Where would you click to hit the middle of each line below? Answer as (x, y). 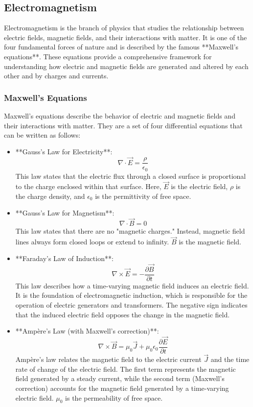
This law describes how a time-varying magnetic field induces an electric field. (132, 285)
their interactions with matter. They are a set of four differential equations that (123, 125)
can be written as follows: (42, 135)
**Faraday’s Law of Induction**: (64, 258)
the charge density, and (50, 196)
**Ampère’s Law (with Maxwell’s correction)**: (87, 331)
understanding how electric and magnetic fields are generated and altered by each (126, 66)
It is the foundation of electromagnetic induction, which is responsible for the (131, 295)
